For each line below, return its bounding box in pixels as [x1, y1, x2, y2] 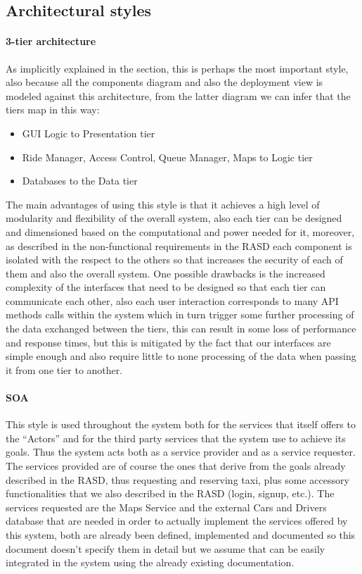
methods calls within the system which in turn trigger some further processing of [6, 307, 354, 322]
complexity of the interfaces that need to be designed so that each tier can [6, 280, 326, 294]
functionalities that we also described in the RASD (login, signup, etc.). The [6, 486, 335, 501]
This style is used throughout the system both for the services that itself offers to [6, 417, 356, 432]
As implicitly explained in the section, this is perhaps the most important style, [6, 61, 349, 75]
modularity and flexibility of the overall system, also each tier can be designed [6, 211, 342, 225]
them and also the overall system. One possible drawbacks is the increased [6, 266, 325, 280]
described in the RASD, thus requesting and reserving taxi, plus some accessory [6, 472, 349, 487]
